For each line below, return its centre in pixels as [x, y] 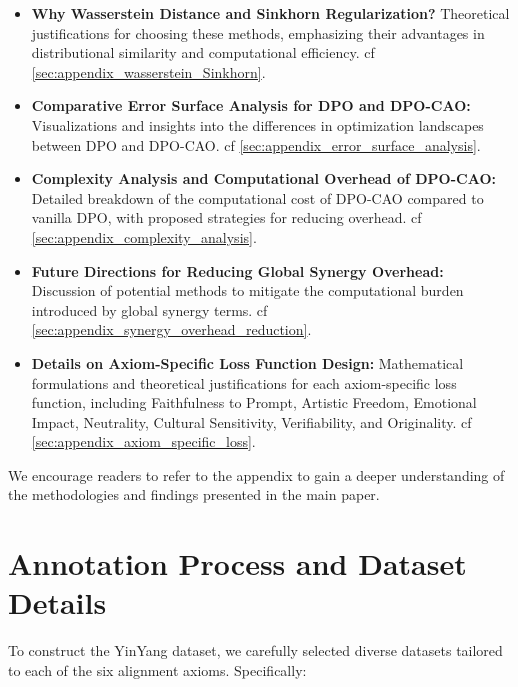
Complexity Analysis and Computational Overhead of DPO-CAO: [263, 178]
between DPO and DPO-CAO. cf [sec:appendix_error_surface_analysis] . [256, 144]
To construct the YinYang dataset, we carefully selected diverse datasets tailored [255, 650]
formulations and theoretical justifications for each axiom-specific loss [244, 382]
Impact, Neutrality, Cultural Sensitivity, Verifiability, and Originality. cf [251, 421]
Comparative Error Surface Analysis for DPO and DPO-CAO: [251, 105]
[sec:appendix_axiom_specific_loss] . [143, 441]
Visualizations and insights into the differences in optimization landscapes [257, 124]
